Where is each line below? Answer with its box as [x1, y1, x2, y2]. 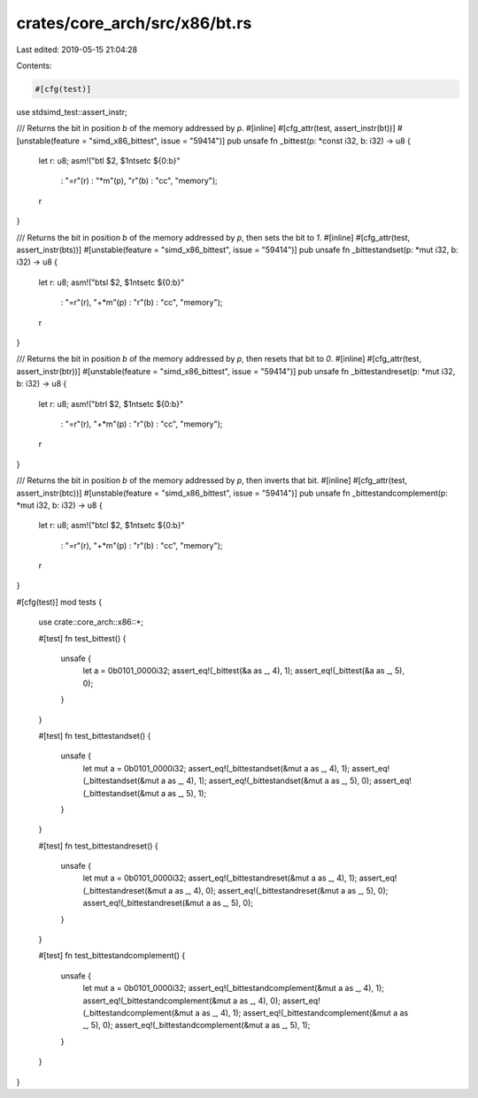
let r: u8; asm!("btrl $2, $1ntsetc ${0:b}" [38, 398, 184, 409]
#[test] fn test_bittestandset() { [38, 730, 151, 741]
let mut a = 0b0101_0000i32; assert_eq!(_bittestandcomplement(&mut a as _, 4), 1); [82, 983, 385, 994]
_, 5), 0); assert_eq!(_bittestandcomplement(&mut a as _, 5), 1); [82, 1020, 311, 1031]
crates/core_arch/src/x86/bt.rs [16, 13, 252, 33]
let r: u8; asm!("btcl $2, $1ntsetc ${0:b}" [38, 520, 185, 531]
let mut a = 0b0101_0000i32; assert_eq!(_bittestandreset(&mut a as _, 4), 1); [82, 872, 358, 884]
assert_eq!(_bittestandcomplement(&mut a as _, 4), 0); [82, 995, 281, 1006]
